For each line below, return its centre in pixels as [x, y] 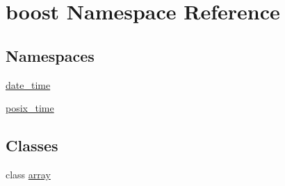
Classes [32, 145]
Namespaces [50, 55]
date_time [28, 84]
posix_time [30, 108]
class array [28, 174]
